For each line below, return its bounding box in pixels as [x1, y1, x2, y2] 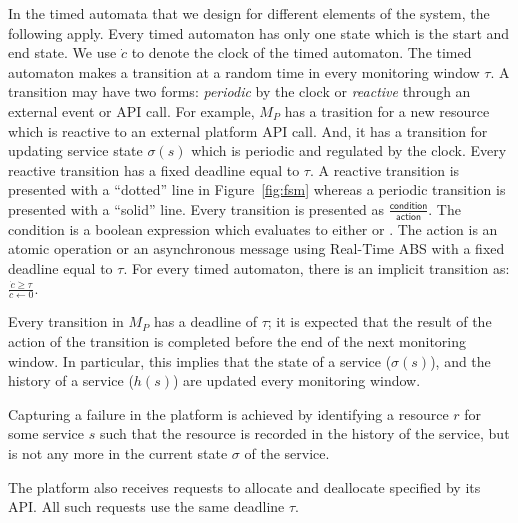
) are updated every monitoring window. [172, 370, 421, 391]
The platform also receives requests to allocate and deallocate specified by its [8, 476, 481, 497]
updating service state [8, 140, 143, 161]
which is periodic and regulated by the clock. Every [191, 140, 507, 161]
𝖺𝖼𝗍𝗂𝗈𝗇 [396, 211, 421, 222]
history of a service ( [8, 370, 134, 391]
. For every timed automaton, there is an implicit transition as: [123, 257, 510, 278]
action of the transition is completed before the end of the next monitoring [8, 331, 467, 352]
